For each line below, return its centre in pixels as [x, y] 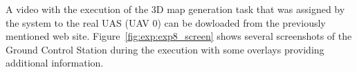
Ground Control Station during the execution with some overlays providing [165, 49]
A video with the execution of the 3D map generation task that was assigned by [175, 9]
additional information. [55, 63]
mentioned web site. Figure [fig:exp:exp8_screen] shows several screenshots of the [179, 36]
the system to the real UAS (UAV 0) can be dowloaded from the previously [166, 22]
